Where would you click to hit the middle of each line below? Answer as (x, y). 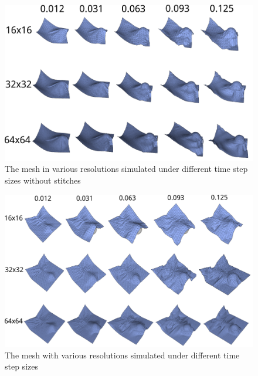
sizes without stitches (43, 180)
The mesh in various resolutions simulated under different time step (126, 169)
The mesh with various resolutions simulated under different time (122, 355)
